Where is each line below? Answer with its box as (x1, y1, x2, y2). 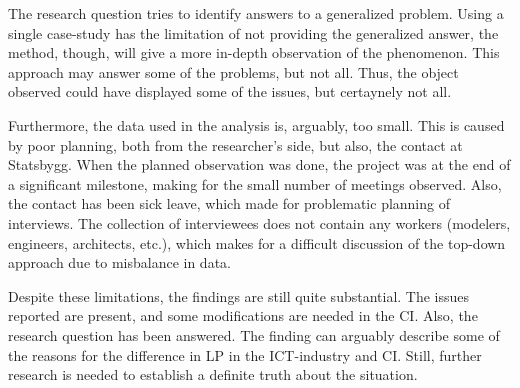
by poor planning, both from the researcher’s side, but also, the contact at (8, 134, 463, 155)
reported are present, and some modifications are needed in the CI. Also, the (8, 305, 478, 326)
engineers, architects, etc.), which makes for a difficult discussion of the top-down (8, 232, 506, 253)
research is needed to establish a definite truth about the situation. (8, 364, 418, 385)
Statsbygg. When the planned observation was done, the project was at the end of (8, 154, 511, 175)
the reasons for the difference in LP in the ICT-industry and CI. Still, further (8, 344, 482, 365)
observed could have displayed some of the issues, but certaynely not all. (8, 81, 452, 102)
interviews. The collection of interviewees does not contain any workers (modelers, (8, 212, 511, 233)
